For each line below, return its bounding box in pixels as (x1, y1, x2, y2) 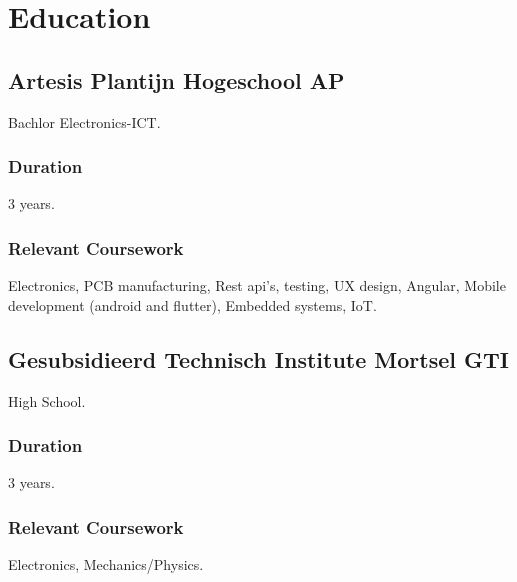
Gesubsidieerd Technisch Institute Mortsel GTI (8, 343, 509, 374)
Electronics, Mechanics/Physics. (8, 554, 204, 575)
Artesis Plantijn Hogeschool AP (8, 64, 345, 95)
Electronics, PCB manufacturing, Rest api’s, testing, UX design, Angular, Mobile (8, 275, 506, 296)
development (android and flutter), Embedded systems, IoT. (8, 294, 377, 315)
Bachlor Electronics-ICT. (8, 111, 161, 132)
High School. (8, 390, 86, 411)
